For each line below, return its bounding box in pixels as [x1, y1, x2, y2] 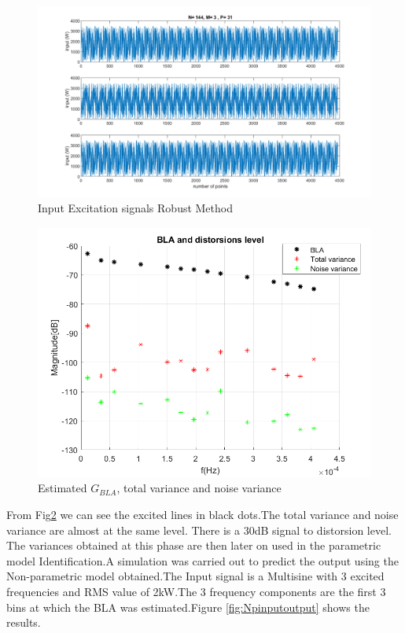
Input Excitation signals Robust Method [38, 200, 233, 216]
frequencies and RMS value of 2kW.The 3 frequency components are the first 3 [6, 583, 386, 599]
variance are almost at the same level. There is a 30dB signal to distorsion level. [6, 521, 392, 538]
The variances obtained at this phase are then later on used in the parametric [6, 537, 381, 554]
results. [6, 614, 41, 631]
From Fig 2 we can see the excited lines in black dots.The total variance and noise [6, 506, 399, 523]
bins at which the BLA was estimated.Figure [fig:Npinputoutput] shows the [6, 598, 370, 615]
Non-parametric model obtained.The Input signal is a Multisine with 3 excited [6, 568, 385, 584]
